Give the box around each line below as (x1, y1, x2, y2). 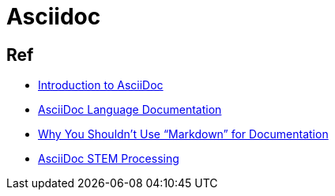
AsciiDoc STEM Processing (38, 152, 179, 166)
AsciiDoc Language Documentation (38, 103, 222, 117)
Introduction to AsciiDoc (38, 78, 164, 92)
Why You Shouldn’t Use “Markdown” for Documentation (38, 127, 329, 141)
